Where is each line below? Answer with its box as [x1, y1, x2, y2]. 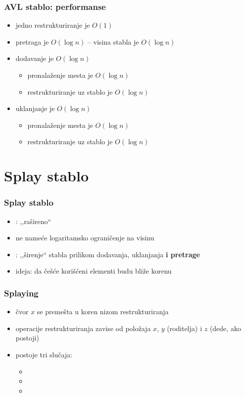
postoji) [15, 333, 39, 343]
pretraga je [15, 36, 49, 47]
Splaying [4, 286, 39, 299]
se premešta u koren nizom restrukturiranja [37, 306, 169, 317]
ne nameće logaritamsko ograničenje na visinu [15, 232, 154, 243]
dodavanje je [15, 53, 54, 63]
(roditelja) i [167, 323, 202, 333]
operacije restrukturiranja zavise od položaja [15, 323, 151, 333]
